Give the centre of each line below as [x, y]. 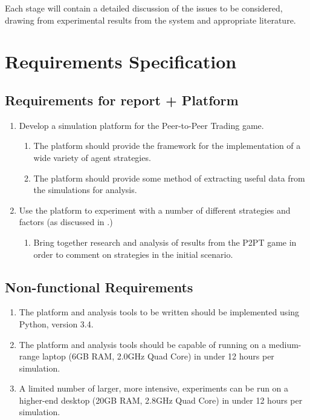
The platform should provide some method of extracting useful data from [169, 178]
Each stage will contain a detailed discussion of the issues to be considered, [144, 8]
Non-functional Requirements [99, 287]
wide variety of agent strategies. [92, 157]
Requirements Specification [121, 61]
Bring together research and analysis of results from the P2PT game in [165, 242]
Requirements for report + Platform [122, 100]
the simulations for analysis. [85, 190]
